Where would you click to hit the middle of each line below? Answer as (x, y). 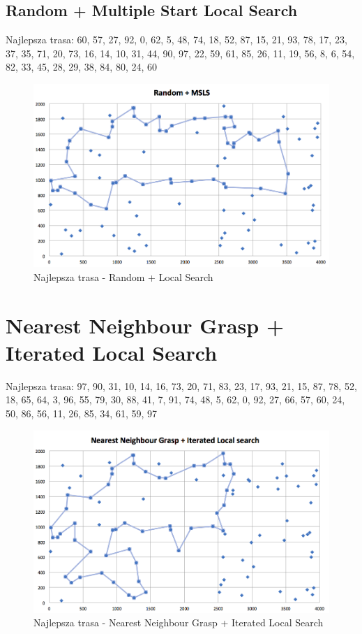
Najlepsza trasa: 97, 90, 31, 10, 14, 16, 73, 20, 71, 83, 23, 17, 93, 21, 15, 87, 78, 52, (181, 386)
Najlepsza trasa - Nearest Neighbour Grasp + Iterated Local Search (179, 622)
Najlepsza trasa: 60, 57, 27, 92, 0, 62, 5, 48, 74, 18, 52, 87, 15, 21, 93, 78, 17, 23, (176, 39)
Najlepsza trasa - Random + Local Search (123, 276)
